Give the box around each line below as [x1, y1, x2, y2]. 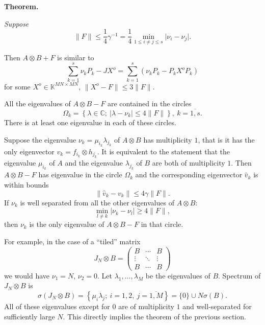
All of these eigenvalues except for [4, 300, 110, 311]
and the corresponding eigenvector [135, 169, 243, 180]
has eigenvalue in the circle [38, 169, 122, 180]
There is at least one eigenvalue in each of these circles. [4, 117, 176, 127]
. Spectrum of [218, 270, 261, 281]
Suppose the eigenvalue [4, 134, 76, 145]
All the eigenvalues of [4, 98, 71, 109]
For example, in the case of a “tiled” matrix [4, 236, 141, 246]
